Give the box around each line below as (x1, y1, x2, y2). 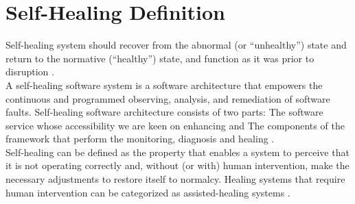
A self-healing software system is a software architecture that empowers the (5, 77, 323, 92)
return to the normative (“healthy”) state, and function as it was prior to (5, 51, 314, 65)
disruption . (5, 64, 54, 79)
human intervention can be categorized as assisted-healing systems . (5, 185, 290, 199)
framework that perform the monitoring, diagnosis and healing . (5, 131, 275, 146)
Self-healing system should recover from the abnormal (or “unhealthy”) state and (5, 38, 347, 52)
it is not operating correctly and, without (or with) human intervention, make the (5, 158, 350, 173)
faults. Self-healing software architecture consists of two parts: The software (5, 105, 323, 119)
